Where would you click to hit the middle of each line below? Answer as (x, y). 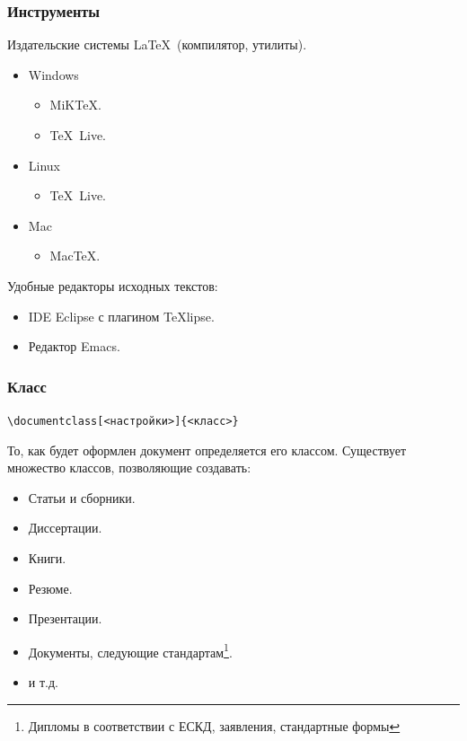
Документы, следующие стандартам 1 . (130, 650)
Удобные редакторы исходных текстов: (113, 285)
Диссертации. (65, 528)
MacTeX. (75, 256)
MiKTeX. (75, 105)
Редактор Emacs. (74, 346)
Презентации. (65, 618)
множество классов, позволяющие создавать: (129, 468)
